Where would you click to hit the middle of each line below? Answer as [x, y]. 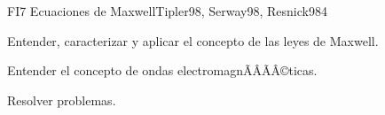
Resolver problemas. [62, 100]
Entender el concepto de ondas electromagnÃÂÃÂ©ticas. [162, 70]
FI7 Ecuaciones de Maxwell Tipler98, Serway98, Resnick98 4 [167, 11]
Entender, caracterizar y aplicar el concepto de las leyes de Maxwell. [193, 40]
